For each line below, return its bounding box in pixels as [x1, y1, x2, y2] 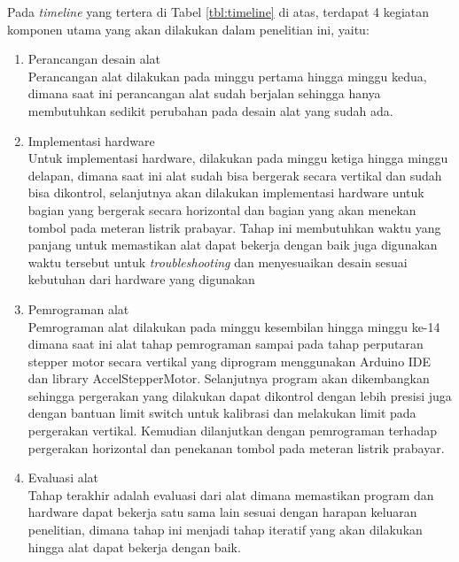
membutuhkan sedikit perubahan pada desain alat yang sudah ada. [27, 101, 393, 119]
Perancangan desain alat [27, 50, 161, 68]
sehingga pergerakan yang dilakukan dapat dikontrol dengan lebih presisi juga [27, 386, 452, 404]
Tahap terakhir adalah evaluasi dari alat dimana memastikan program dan [27, 485, 434, 504]
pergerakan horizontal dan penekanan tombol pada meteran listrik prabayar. [27, 438, 445, 457]
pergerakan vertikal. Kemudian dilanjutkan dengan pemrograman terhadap [27, 421, 437, 440]
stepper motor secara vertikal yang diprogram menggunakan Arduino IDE [27, 351, 432, 370]
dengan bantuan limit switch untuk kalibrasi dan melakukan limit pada [27, 404, 416, 422]
